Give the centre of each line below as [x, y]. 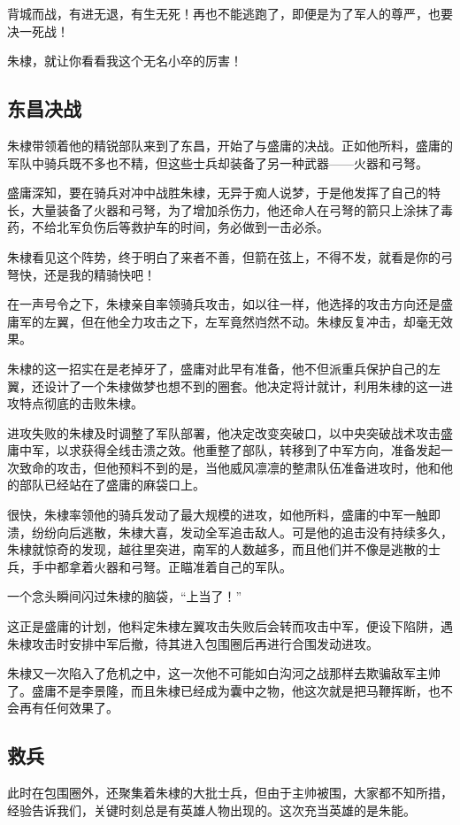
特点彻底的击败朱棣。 [81, 403]
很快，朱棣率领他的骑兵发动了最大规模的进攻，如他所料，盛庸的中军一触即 [224, 515]
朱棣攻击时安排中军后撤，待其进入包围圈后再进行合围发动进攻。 [193, 643]
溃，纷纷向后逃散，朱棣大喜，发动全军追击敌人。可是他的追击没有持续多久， [230, 532]
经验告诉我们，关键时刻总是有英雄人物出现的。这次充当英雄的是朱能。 [211, 810]
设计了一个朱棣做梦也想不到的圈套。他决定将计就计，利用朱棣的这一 [242, 386]
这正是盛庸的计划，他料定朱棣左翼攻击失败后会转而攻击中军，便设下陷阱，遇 [230, 626]
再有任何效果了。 [69, 708]
